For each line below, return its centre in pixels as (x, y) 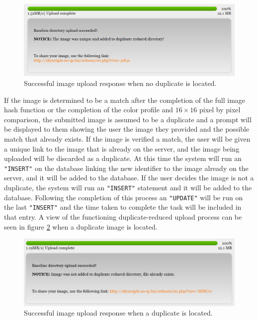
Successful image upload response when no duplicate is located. (120, 83)
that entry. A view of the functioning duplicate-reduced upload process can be (123, 217)
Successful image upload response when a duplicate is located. (118, 313)
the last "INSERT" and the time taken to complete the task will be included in (123, 207)
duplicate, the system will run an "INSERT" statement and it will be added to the (128, 188)
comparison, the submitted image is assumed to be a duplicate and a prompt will (128, 119)
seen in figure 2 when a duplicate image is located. (81, 226)
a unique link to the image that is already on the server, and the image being (122, 148)
